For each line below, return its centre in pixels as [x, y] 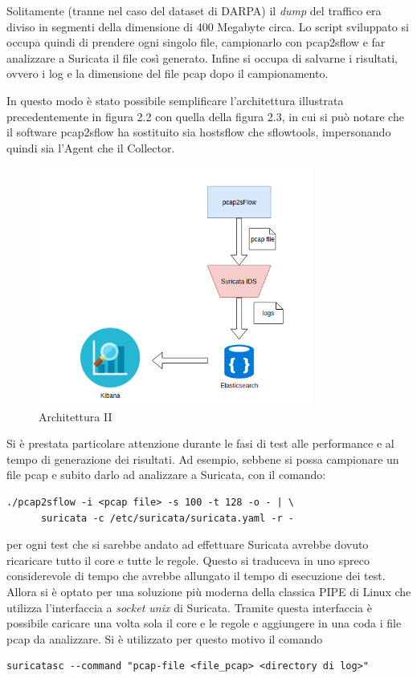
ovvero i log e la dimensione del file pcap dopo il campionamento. [168, 73]
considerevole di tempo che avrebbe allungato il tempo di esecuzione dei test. [196, 576]
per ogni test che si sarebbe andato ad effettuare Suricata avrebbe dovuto [188, 544]
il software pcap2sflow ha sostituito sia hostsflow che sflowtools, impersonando [199, 132]
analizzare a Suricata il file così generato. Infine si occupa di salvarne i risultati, [202, 57]
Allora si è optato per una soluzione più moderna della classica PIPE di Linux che [209, 591]
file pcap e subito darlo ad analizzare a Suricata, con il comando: [166, 475]
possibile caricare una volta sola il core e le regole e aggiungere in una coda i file [204, 623]
